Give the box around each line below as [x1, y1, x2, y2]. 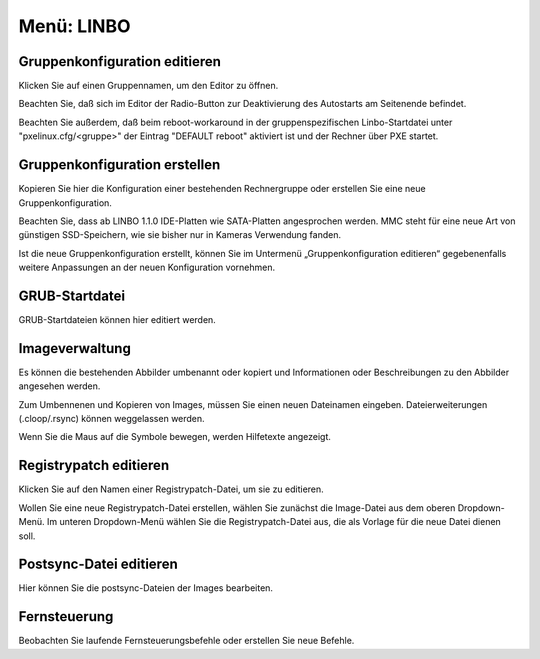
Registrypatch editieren [18, 457, 170, 474]
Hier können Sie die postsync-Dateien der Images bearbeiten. [18, 582, 274, 594]
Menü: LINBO [18, 15, 131, 37]
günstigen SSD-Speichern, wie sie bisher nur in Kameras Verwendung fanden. [18, 229, 342, 241]
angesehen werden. [18, 380, 101, 392]
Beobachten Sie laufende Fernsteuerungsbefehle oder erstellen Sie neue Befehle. [18, 635, 355, 647]
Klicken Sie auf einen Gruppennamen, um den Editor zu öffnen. [18, 80, 279, 92]
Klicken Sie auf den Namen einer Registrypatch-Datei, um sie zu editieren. [18, 483, 324, 495]
